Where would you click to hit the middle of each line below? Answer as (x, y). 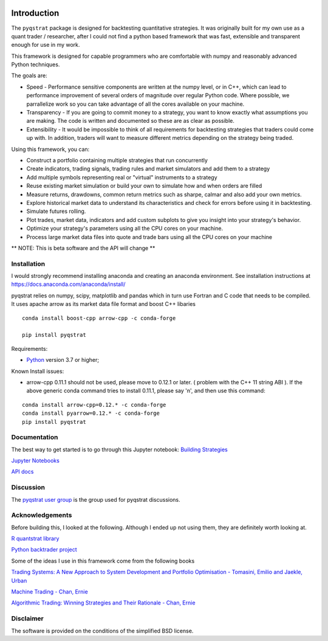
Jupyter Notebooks (36, 461)
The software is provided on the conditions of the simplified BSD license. (102, 631)
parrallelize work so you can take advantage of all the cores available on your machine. (135, 104)
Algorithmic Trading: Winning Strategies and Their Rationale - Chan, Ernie (103, 603)
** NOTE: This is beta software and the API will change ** (83, 248)
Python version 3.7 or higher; (63, 360)
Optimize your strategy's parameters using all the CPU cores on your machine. (125, 229)
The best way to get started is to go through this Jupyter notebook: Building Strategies (119, 449)
